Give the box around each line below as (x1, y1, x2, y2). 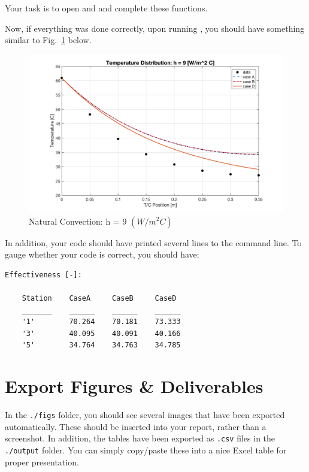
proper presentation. (5, 455, 79, 468)
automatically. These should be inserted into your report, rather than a (5, 420, 266, 432)
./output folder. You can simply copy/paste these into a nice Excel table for (5, 443, 287, 456)
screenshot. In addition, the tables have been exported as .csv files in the (5, 432, 275, 444)
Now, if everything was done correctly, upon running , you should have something (5, 22, 305, 34)
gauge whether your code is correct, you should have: (5, 248, 199, 261)
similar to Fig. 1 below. (5, 34, 92, 46)
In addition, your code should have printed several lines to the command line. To (5, 236, 302, 249)
